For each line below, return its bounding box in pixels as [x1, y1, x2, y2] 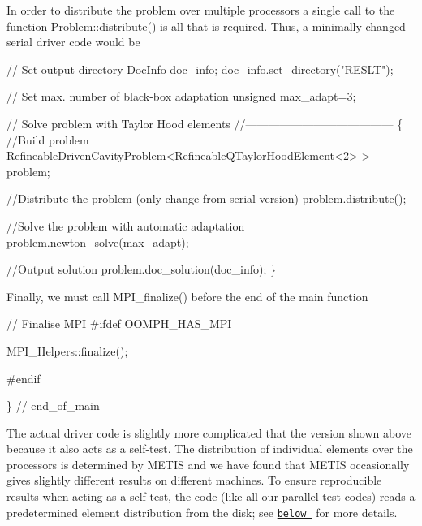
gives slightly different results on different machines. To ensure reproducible [6, 472, 382, 489]
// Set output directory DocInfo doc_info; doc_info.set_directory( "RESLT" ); [6, 60, 394, 77]
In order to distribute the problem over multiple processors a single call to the [6, 2, 395, 18]
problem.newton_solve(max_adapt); [6, 233, 189, 250]
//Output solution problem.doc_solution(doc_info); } [6, 261, 277, 278]
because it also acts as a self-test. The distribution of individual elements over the [6, 440, 413, 457]
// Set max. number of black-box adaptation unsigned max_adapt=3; [6, 88, 356, 105]
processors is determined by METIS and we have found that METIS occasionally [6, 455, 410, 472]
